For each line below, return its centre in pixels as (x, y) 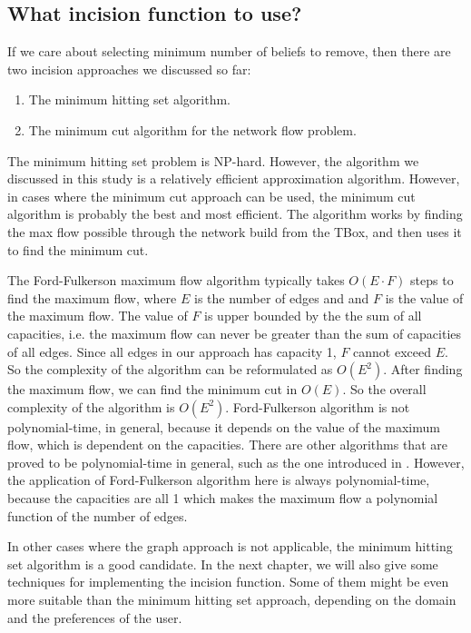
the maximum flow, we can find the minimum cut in (152, 389)
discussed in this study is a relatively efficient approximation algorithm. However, (234, 178)
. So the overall (384, 389)
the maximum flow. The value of (98, 316)
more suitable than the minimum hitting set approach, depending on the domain (232, 600)
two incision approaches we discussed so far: (129, 69)
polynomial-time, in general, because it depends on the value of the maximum (224, 426)
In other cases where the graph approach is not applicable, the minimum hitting (230, 546)
